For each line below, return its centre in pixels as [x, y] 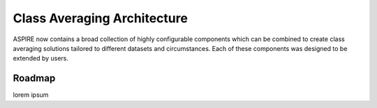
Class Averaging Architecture [101, 18]
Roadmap [34, 78]
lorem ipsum [31, 95]
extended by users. [41, 59]
